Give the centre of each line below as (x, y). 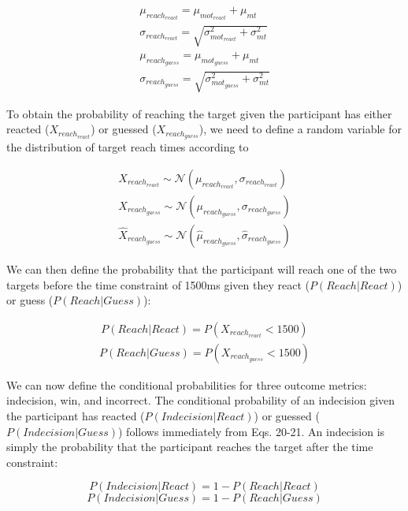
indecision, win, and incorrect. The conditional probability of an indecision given (201, 400)
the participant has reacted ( (76, 416)
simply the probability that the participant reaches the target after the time (190, 447)
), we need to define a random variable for (300, 129)
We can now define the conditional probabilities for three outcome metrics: (187, 384)
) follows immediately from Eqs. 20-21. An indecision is (252, 431)
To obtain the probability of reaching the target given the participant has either (199, 113)
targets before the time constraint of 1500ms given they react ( (158, 284)
